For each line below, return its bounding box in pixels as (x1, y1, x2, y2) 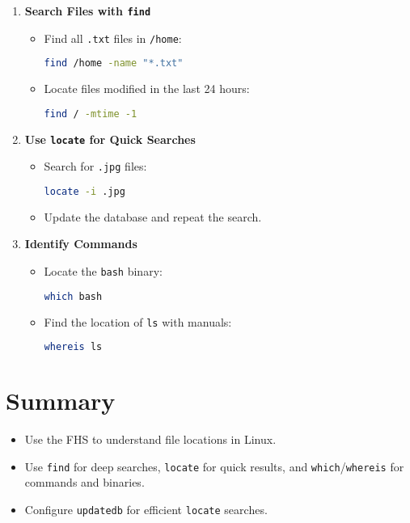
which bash (44, 290, 103, 302)
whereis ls (44, 341, 103, 353)
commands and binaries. (24, 474, 145, 491)
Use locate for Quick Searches (24, 130, 196, 147)
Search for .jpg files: (44, 158, 147, 175)
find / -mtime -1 (44, 108, 137, 120)
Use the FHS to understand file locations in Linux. (24, 431, 277, 448)
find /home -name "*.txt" (44, 57, 184, 70)
